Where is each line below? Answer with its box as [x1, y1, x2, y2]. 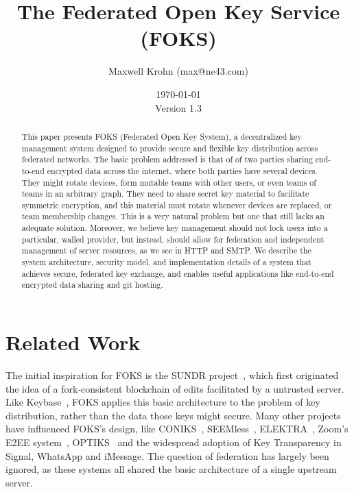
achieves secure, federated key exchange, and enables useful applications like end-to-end [21, 267, 334, 279]
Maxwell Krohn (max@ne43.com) [108, 64, 248, 78]
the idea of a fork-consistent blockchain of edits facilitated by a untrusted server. [5, 381, 344, 395]
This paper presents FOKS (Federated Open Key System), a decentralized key [21, 130, 302, 142]
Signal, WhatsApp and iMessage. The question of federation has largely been [5, 448, 329, 463]
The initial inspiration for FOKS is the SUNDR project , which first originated [5, 368, 339, 382]
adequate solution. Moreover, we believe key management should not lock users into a [21, 222, 328, 234]
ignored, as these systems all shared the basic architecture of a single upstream [5, 462, 337, 476]
